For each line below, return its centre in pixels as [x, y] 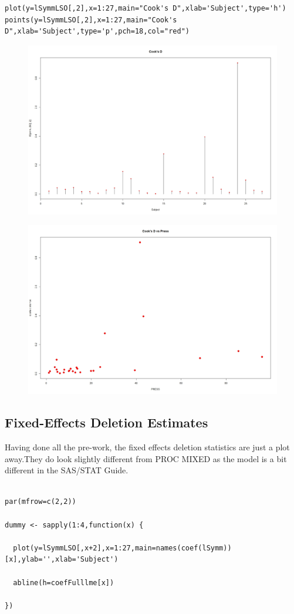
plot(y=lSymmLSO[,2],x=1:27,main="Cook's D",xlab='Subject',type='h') [146, 8]
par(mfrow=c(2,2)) [40, 502]
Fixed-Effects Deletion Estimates [107, 422]
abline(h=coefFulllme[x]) [64, 583]
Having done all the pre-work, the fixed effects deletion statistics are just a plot [147, 447]
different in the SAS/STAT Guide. [67, 470]
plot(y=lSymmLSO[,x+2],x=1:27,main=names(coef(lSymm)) [122, 548]
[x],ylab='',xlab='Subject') [62, 560]
